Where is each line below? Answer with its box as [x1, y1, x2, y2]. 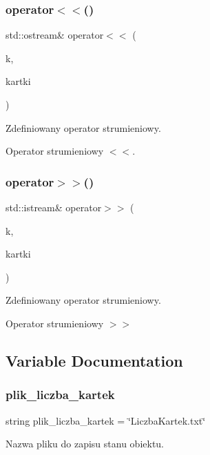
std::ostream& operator [6, 28, 104, 42]
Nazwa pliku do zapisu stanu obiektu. [6, 436, 165, 451]
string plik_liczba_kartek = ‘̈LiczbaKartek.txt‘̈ [6, 413, 206, 427]
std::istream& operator [6, 200, 102, 214]
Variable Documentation [6, 349, 183, 371]
